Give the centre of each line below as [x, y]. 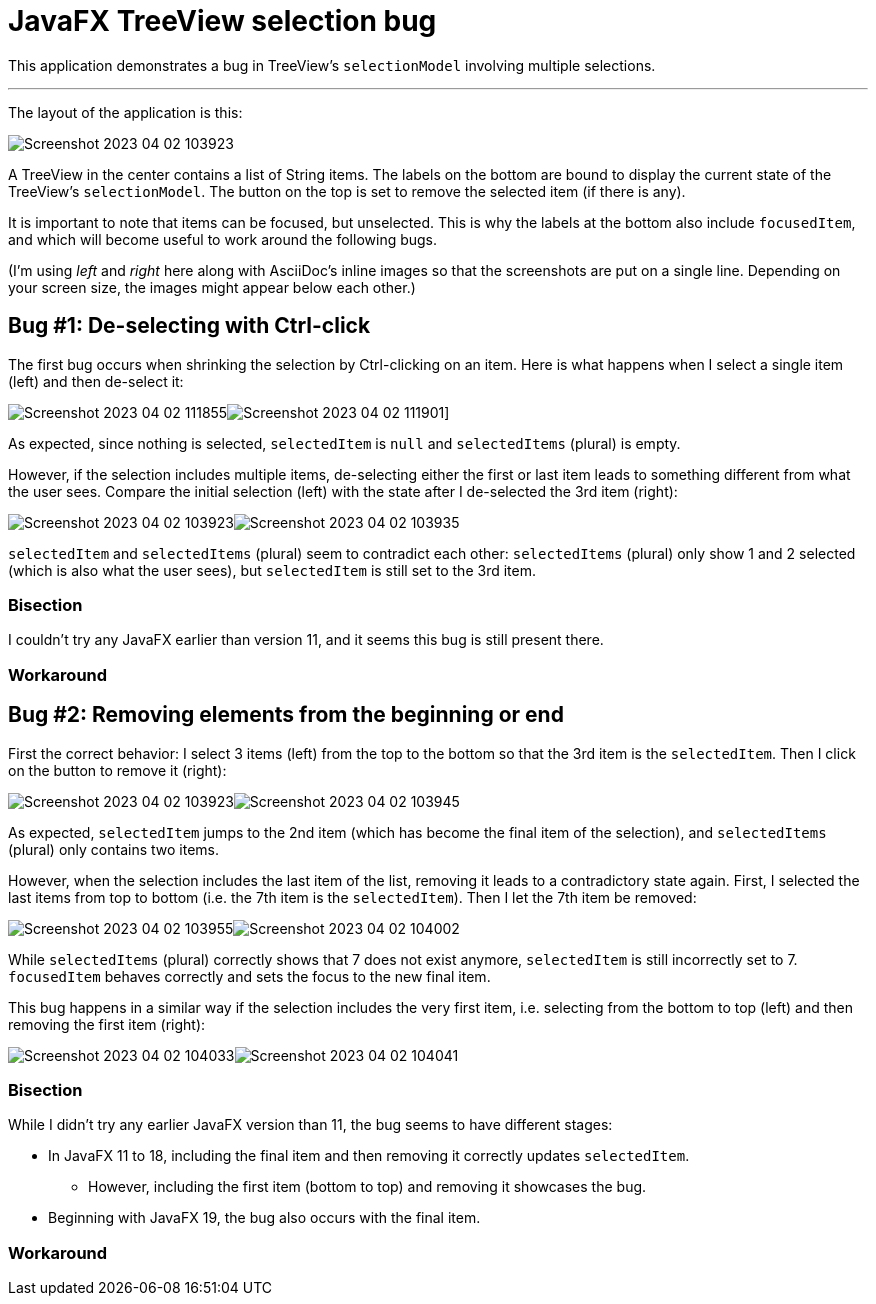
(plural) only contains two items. [114, 849]
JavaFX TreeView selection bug [222, 21]
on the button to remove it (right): [117, 770]
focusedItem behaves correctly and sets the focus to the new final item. [249, 976]
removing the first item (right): [107, 1024]
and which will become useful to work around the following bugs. [223, 239]
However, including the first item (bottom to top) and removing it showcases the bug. [367, 1187]
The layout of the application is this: [125, 112]
